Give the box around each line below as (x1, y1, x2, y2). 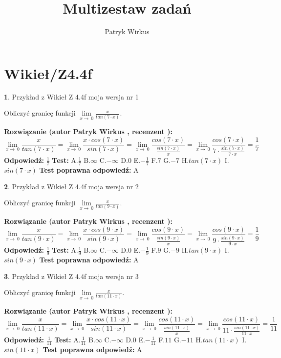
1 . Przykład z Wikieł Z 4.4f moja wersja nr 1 (4, 91, 139, 101)
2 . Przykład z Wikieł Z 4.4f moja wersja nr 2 (4, 181, 139, 191)
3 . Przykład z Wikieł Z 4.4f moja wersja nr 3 (4, 271, 139, 281)
